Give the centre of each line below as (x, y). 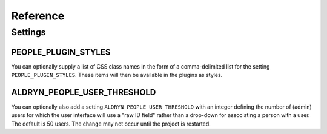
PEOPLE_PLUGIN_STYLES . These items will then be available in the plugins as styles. (117, 75)
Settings (28, 32)
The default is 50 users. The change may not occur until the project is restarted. (111, 124)
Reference (38, 16)
